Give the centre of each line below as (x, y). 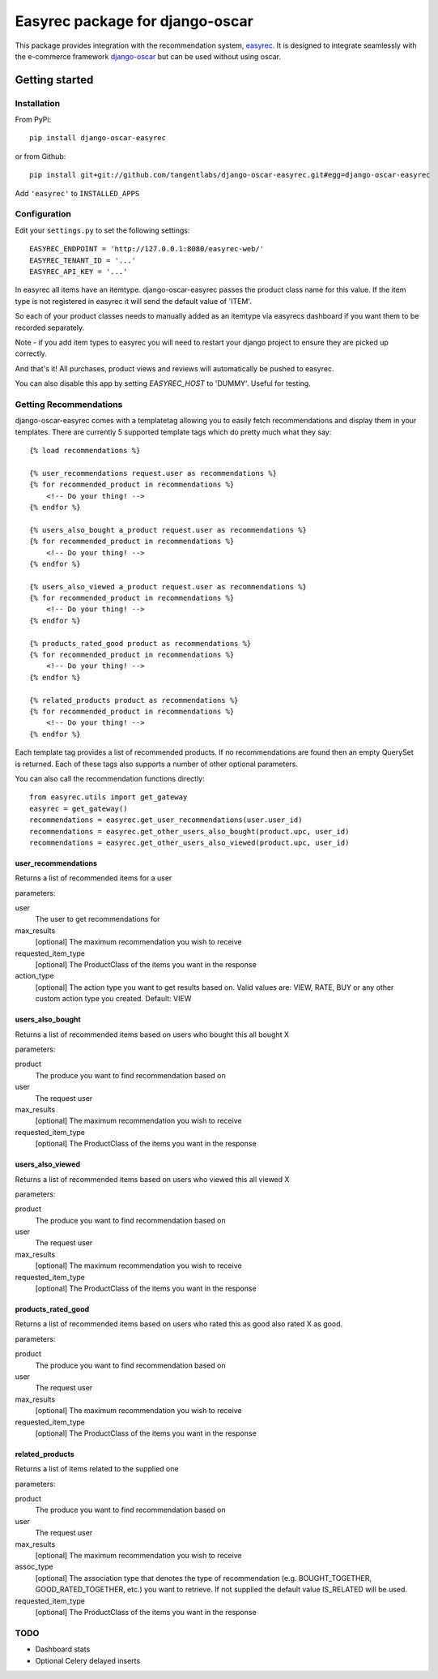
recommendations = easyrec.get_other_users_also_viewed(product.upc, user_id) (189, 842)
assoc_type (34, 1567)
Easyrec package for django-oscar (134, 21)
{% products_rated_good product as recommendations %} (140, 643)
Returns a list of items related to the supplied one (97, 1469)
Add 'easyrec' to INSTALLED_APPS (77, 193)
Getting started (54, 80)
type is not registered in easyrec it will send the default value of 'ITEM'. (134, 301)
